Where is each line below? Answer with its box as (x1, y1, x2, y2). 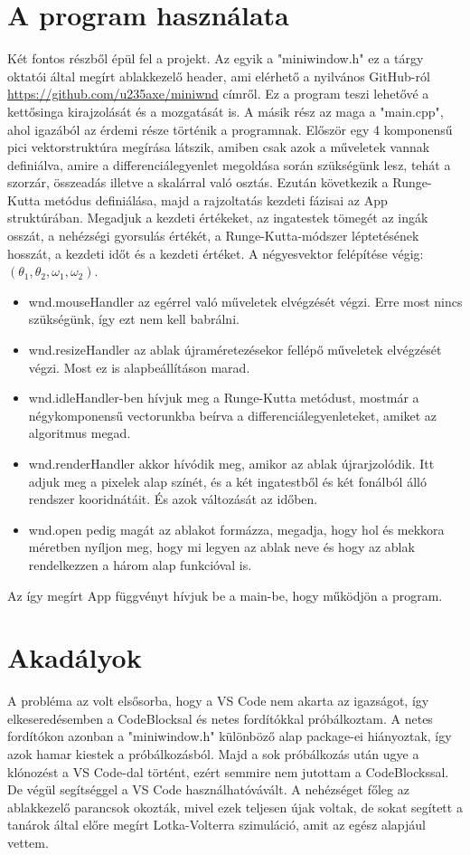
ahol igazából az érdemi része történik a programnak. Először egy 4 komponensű (7, 119, 453, 138)
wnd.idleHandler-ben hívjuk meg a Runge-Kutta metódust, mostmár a (28, 388, 419, 407)
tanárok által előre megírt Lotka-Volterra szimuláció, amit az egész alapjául (7, 815, 426, 834)
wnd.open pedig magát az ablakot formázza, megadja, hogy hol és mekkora (28, 519, 445, 538)
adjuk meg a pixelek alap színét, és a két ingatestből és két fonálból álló (28, 471, 427, 490)
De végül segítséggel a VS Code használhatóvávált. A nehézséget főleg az (7, 780, 409, 799)
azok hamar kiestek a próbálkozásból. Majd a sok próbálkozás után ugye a (7, 745, 419, 764)
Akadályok (7, 639, 142, 676)
